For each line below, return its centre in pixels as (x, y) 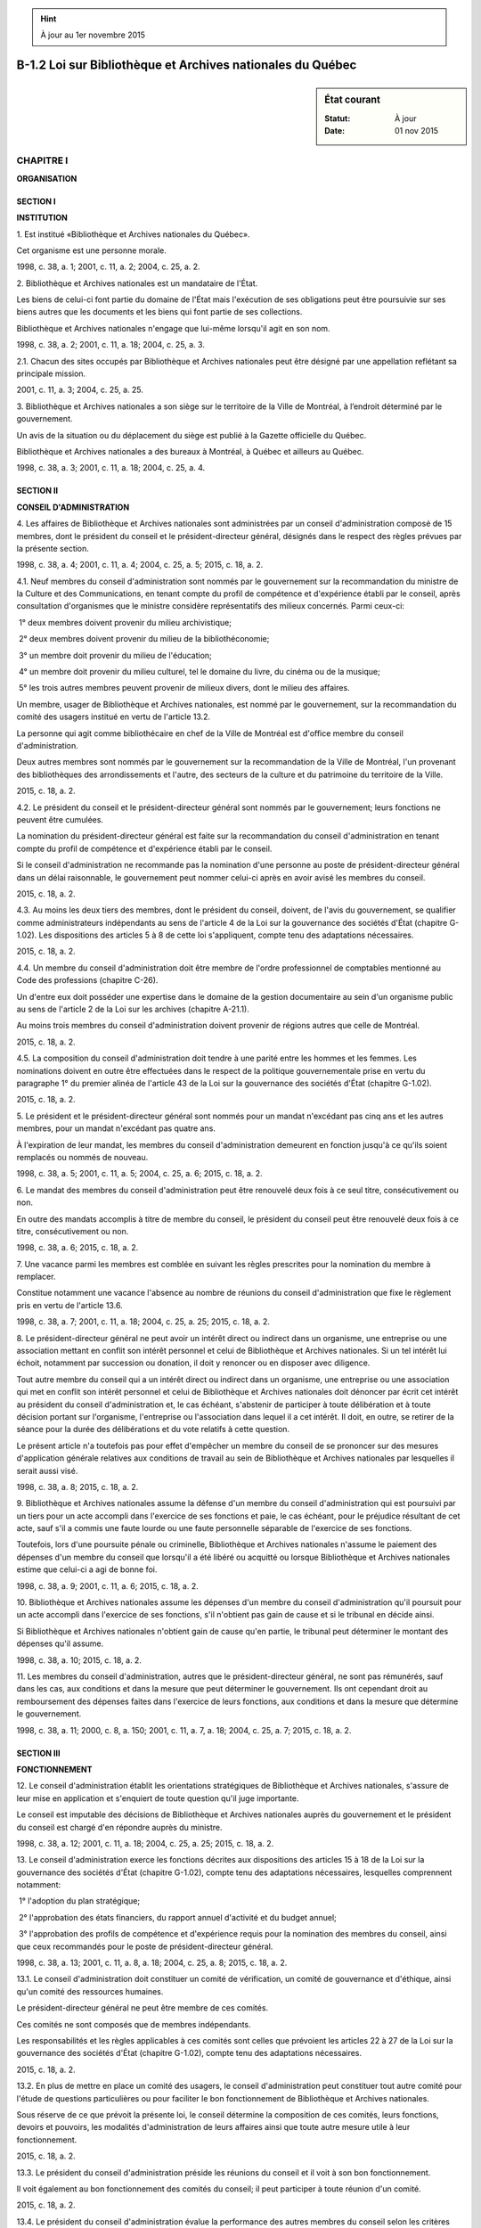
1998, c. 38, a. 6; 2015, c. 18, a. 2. (77, 1248)
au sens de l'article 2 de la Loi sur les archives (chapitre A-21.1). (133, 1009)
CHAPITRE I (42, 160)
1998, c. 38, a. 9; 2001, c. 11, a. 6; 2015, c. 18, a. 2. (108, 1585)
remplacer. (36, 1277)
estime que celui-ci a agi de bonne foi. (87, 1569)
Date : (335, 130)
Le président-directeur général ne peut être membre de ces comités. (143, 2008)
